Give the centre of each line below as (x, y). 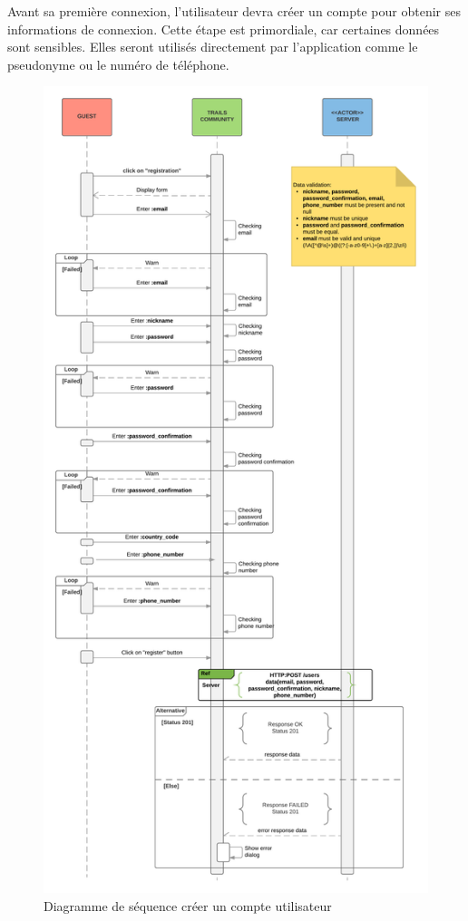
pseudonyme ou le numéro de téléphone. (118, 64)
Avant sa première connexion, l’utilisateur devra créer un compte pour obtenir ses (234, 11)
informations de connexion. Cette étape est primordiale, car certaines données (224, 29)
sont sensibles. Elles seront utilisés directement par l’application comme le (213, 47)
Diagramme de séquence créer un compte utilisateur (188, 905)
